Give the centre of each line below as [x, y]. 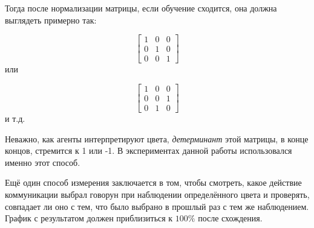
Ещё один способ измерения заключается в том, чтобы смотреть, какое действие [153, 182]
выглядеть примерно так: [51, 20]
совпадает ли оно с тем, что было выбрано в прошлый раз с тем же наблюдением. [157, 206]
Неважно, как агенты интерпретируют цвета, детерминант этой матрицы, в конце [157, 138]
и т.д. [15, 118]
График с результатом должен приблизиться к [89, 218]
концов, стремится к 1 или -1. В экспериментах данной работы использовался [149, 150]
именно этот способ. [43, 162]
